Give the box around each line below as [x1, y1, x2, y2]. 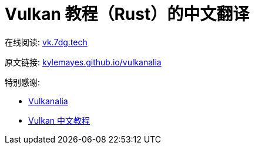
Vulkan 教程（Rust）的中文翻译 [5, 4, 250, 24]
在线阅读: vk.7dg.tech [5, 37, 88, 47]
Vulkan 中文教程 [28, 115, 90, 125]
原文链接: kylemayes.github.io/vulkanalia [5, 57, 162, 67]
